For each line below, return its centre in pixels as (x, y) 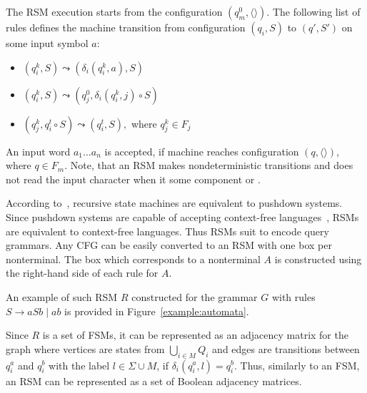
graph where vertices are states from (85, 348)
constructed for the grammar (195, 296)
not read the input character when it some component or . (133, 179)
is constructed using (318, 259)
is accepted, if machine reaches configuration (202, 151)
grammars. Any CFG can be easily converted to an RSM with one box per (169, 245)
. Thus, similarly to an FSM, (297, 365)
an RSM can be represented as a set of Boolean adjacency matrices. (154, 381)
